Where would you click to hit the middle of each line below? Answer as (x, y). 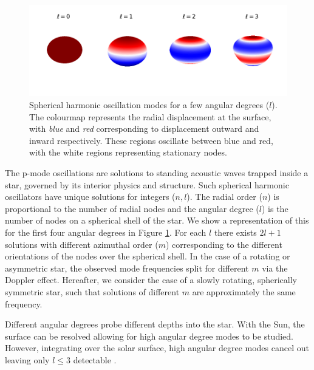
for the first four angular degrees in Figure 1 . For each (106, 232)
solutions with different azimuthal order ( (82, 244)
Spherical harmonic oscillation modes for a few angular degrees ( (149, 105)
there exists (235, 232)
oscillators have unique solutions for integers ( (90, 197)
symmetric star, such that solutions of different (92, 291)
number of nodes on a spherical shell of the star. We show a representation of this (157, 220)
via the (275, 268)
